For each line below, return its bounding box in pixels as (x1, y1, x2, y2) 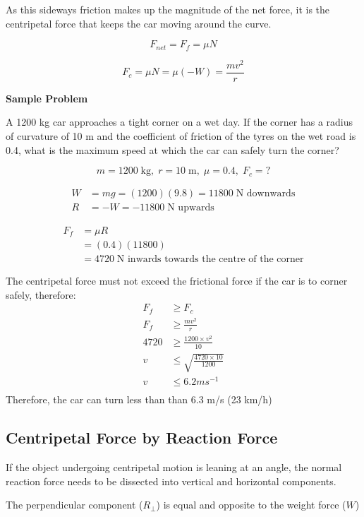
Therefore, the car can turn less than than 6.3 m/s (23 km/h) (6, 392, 272, 407)
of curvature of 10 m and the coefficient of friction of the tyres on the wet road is (6, 128, 356, 143)
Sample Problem (6, 90, 88, 105)
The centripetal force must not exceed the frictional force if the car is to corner (6, 273, 348, 288)
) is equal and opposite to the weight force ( (156, 497, 346, 512)
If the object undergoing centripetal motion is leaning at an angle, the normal (6, 460, 342, 475)
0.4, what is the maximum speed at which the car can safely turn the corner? (6, 142, 339, 157)
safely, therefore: (6, 287, 76, 302)
